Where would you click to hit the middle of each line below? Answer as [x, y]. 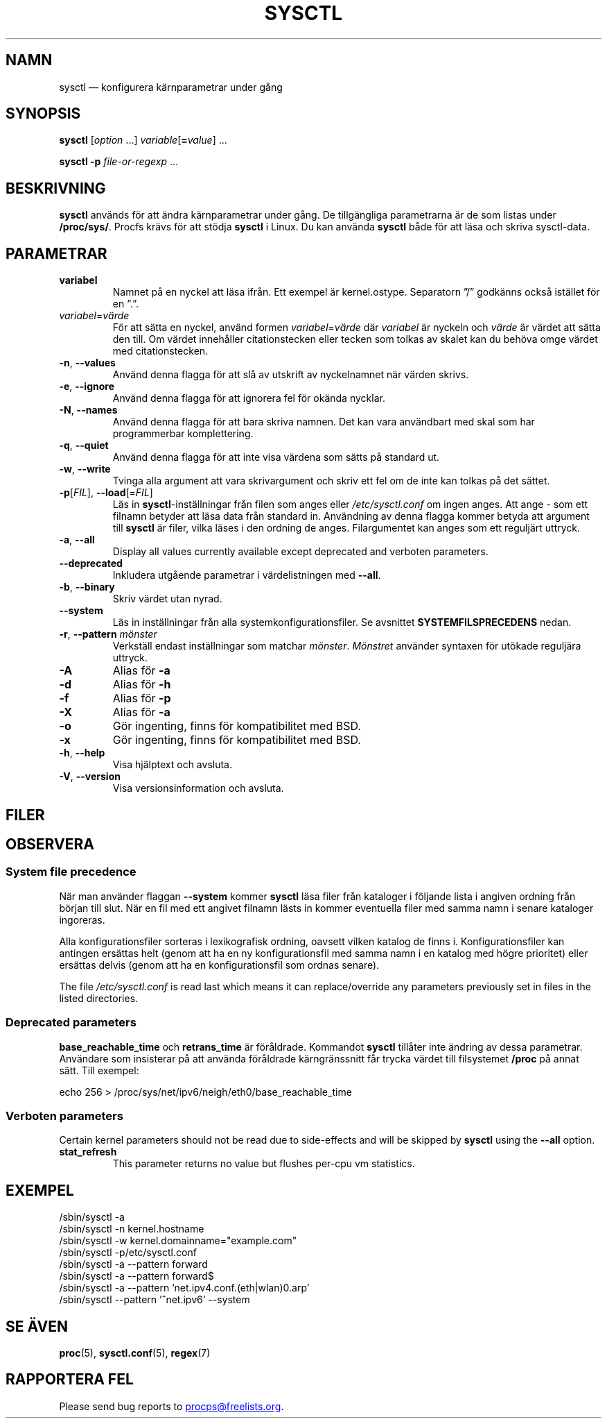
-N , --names [88, 410]
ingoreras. [82, 919]
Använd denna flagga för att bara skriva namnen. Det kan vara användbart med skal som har [324, 422]
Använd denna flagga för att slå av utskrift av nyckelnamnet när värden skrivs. [291, 375]
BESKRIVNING [56, 188]
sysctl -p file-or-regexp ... [119, 162]
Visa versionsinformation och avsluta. [198, 788]
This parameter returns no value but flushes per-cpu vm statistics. [264, 1164]
